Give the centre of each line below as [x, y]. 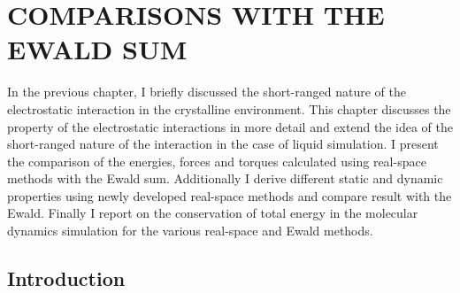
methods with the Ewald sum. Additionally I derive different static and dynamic [225, 178]
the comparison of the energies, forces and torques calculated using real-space [217, 161]
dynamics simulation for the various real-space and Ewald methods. [190, 231]
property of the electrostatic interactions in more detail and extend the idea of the [230, 126]
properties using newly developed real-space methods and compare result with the [230, 195]
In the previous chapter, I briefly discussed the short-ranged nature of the [207, 92]
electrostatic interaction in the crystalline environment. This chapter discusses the [229, 108]
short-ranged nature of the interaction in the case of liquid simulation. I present [223, 144]
